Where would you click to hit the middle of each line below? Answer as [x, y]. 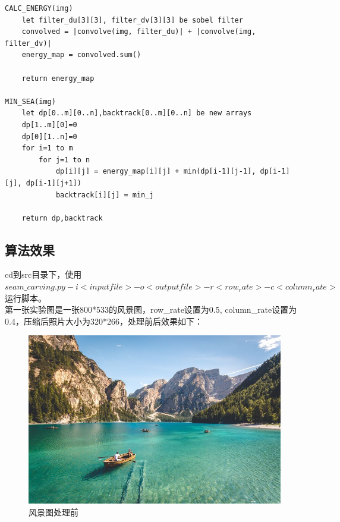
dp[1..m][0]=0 [49, 125]
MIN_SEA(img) [30, 101]
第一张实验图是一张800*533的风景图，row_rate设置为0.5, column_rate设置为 [151, 309]
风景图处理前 [53, 512]
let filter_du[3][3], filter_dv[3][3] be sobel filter [132, 20]
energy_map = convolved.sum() [81, 55]
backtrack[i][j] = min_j [105, 195]
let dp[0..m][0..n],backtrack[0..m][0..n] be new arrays [137, 113]
